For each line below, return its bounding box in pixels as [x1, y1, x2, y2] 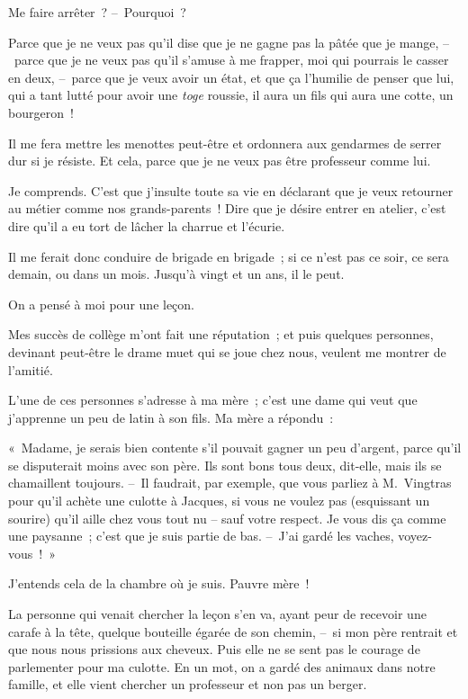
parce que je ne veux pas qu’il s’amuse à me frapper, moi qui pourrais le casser [13, 50, 449, 69]
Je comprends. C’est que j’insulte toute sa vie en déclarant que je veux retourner [8, 181, 454, 200]
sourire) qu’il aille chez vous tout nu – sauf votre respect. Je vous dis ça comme [8, 508, 446, 527]
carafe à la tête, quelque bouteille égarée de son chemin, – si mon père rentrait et [8, 622, 458, 641]
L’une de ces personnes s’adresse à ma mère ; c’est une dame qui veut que [8, 390, 418, 409]
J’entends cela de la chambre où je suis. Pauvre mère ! [8, 574, 310, 593]
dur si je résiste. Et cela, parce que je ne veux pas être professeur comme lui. [8, 151, 431, 170]
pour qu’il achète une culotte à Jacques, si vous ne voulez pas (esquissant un [8, 491, 430, 510]
